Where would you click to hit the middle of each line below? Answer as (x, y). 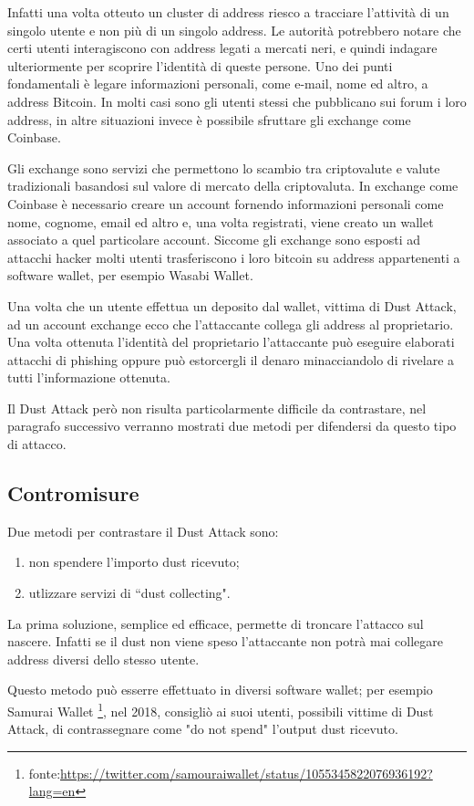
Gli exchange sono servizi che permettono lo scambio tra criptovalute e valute (224, 167)
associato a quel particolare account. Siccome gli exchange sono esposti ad (214, 240)
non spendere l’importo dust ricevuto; (134, 562)
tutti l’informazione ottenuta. (89, 377)
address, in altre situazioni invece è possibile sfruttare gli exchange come (209, 119)
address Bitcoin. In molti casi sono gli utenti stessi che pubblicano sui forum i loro (237, 101)
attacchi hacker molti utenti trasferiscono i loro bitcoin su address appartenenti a (234, 257)
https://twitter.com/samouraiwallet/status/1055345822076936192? (247, 773)
